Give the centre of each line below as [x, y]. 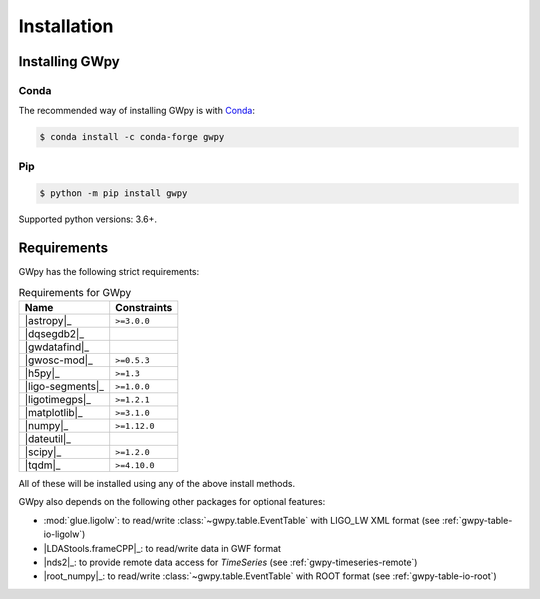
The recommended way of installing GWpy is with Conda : [136, 111]
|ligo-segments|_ [64, 387]
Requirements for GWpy [75, 292]
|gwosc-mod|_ [59, 360]
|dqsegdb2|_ [54, 334]
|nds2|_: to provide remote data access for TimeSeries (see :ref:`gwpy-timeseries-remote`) [230, 562]
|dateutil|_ [48, 439]
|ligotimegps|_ [58, 400]
